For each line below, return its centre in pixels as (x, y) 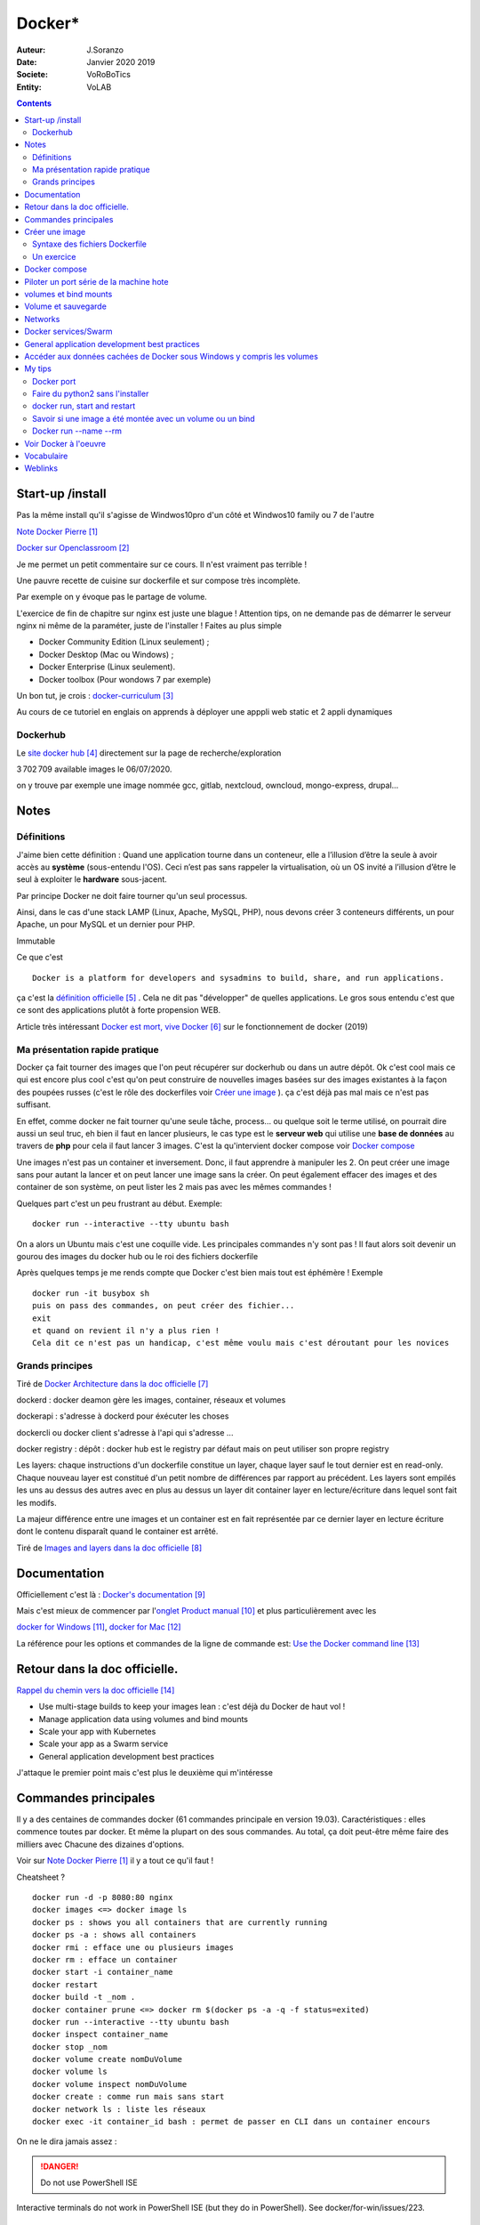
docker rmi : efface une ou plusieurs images (133, 1947)
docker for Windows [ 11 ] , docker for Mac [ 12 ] (99, 1627)
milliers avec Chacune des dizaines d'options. (100, 1844)
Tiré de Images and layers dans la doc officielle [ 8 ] (109, 1548)
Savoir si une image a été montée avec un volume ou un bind (144, 418)
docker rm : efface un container (105, 1959)
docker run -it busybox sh (91, 1293)
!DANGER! (60, 2166)
